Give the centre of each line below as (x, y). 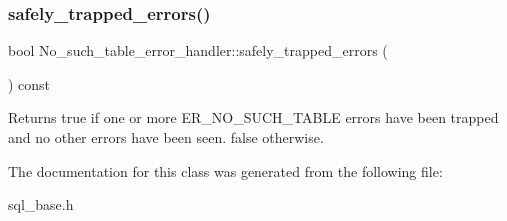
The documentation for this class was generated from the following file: (225, 170)
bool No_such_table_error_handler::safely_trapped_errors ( (198, 50)
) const (29, 83)
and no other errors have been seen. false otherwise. (166, 137)
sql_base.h (41, 204)
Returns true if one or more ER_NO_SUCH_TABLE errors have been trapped (253, 117)
